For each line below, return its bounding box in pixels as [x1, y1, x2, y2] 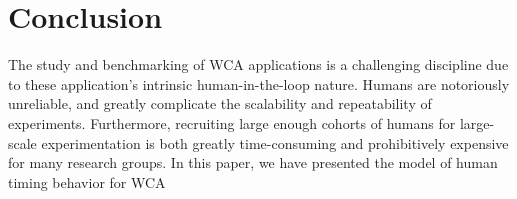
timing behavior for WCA [8, 171, 166, 192]
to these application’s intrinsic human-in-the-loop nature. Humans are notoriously [8, 73, 510, 94]
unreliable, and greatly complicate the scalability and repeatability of [8, 93, 432, 114]
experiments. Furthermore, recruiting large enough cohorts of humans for [8, 112, 456, 133]
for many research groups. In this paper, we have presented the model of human [8, 152, 498, 173]
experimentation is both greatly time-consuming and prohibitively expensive [41, 132, 509, 153]
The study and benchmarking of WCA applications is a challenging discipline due [8, 54, 509, 75]
